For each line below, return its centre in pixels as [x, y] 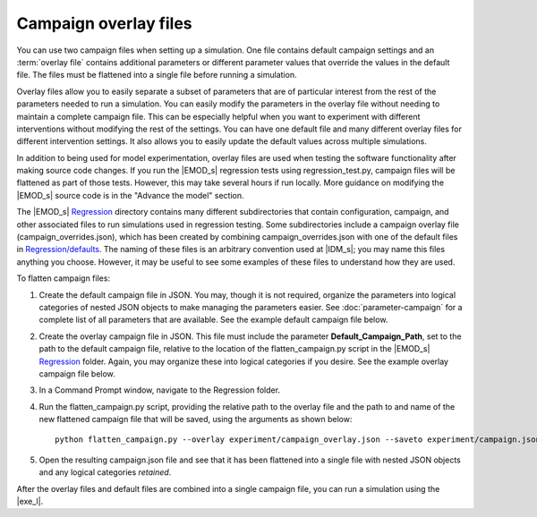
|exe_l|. [30, 502]
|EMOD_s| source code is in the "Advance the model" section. [131, 195]
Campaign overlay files [104, 23]
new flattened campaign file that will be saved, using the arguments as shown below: [196, 420]
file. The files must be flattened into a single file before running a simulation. [157, 75]
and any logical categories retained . [105, 472]
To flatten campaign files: [64, 278]
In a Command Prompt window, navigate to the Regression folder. [160, 390]
